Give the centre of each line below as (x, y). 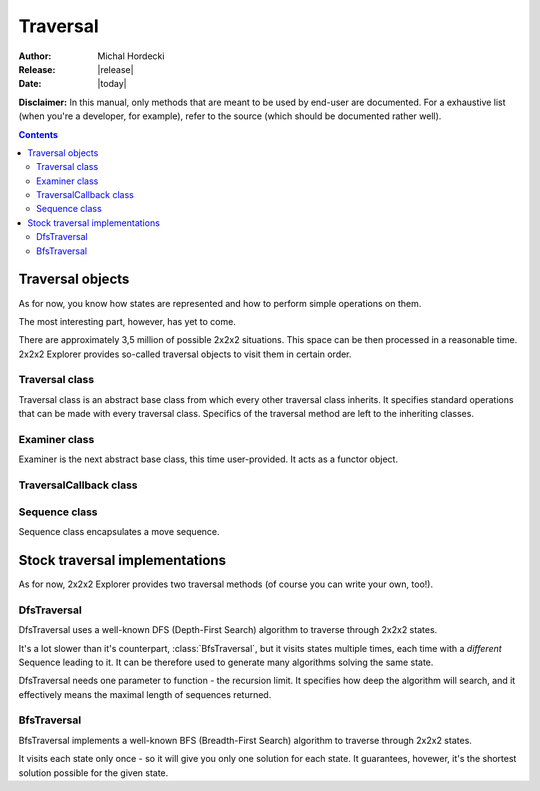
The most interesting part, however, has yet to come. (127, 321)
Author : (35, 56)
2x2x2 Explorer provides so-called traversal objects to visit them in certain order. (185, 354)
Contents (38, 134)
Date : (30, 84)
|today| (112, 84)
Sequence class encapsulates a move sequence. (119, 532)
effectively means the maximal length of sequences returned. (145, 694)
